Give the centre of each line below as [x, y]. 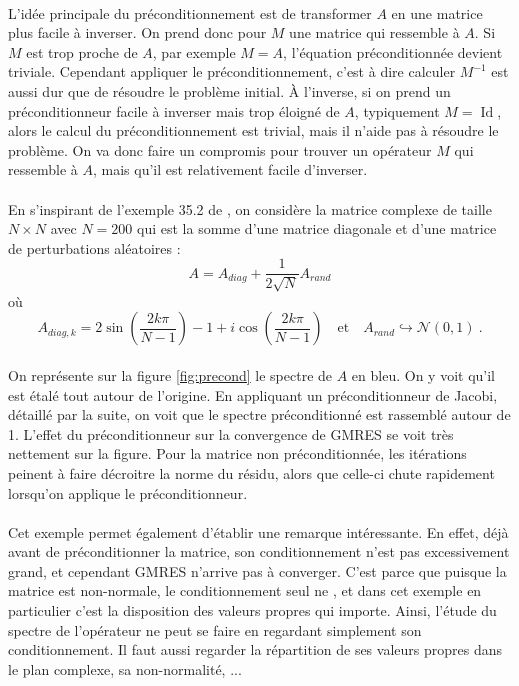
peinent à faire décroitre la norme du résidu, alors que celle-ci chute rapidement [251, 472]
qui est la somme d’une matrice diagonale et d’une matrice [317, 228]
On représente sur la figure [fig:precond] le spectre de [170, 374]
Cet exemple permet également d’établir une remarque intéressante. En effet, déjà [258, 531]
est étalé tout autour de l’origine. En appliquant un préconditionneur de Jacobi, [253, 394]
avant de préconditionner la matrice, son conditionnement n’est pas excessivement [259, 551]
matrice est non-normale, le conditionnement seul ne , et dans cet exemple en [245, 590]
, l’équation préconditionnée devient [393, 51]
